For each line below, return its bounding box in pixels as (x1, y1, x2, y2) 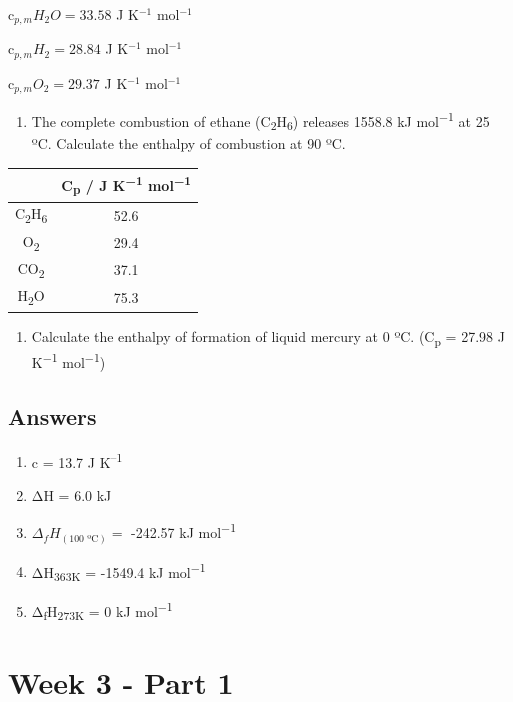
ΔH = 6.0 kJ (31, 484, 112, 505)
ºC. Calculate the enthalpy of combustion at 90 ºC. (31, 133, 346, 154)
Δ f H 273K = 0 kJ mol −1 (31, 598, 173, 624)
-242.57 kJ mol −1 (131, 519, 236, 543)
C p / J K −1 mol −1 (61, 172, 192, 198)
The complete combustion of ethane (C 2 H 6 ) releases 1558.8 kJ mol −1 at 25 (31, 108, 490, 134)
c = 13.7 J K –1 (31, 448, 123, 472)
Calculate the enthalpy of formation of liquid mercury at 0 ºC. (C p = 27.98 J (31, 326, 505, 349)
